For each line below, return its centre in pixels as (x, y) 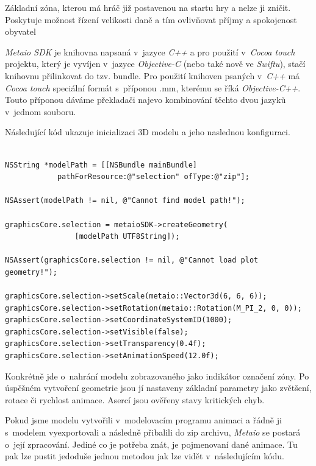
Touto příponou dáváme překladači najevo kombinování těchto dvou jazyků (145, 100)
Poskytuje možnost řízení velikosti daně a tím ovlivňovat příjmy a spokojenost (151, 19)
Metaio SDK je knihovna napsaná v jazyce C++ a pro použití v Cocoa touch (150, 51)
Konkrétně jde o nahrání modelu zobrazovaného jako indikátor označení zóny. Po (157, 376)
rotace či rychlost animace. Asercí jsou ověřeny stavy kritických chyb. (135, 399)
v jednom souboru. (41, 111)
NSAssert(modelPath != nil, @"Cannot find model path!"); (125, 201)
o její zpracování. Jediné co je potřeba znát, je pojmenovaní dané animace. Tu (151, 444)
